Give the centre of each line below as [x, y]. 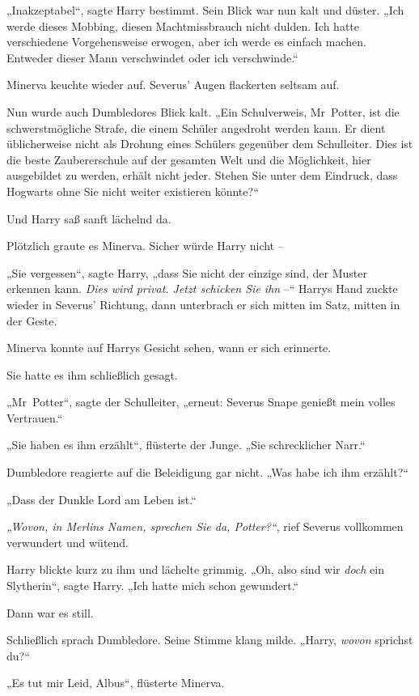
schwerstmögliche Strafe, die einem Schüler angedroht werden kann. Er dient [196, 127]
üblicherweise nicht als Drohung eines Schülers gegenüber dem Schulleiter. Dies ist [210, 144]
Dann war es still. [50, 612]
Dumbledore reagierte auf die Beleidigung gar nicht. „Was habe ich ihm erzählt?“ [207, 472]
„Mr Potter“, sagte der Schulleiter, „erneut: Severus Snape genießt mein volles [201, 402]
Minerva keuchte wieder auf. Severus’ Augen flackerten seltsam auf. [173, 85]
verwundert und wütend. [68, 542]
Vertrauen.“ [35, 417]
